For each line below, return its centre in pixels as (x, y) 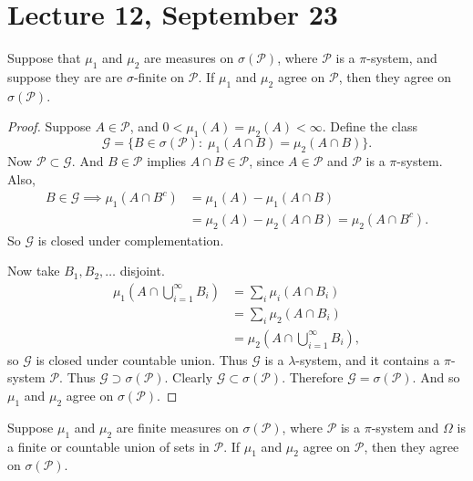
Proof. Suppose (49, 126)
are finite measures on (177, 427)
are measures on (189, 58)
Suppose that (44, 58)
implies (167, 160)
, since (267, 160)
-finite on (159, 76)
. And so (436, 377)
